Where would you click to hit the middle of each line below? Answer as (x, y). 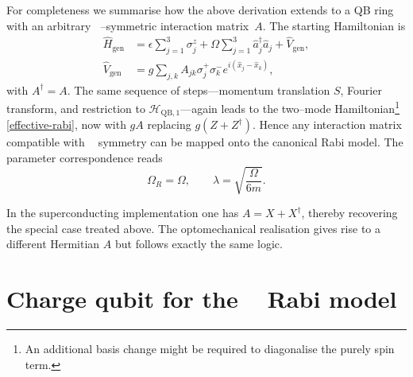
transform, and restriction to (76, 108)
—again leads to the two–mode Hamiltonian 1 (290, 107)
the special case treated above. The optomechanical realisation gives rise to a (193, 228)
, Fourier (361, 89)
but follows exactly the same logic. (199, 244)
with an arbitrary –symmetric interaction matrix (128, 25)
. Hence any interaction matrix (327, 124)
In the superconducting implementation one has (123, 212)
